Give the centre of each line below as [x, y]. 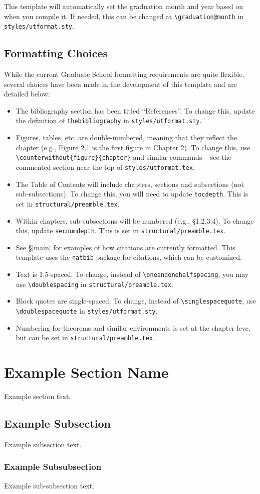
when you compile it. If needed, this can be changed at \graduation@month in [124, 16]
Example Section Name [86, 372]
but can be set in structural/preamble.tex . [85, 337]
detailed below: [27, 94]
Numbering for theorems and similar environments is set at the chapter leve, [133, 327]
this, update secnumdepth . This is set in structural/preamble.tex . [121, 230]
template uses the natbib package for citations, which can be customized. [129, 257]
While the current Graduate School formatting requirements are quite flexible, [124, 74]
